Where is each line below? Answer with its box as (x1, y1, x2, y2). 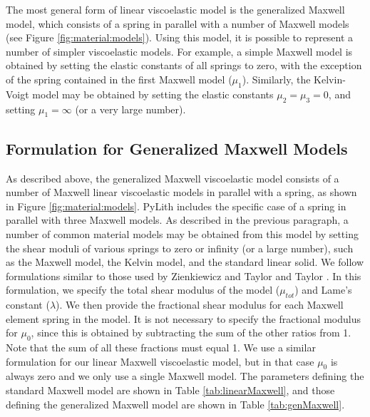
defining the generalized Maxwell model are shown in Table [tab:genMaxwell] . (6, 396, 345, 411)
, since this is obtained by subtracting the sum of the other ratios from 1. (31, 325, 351, 340)
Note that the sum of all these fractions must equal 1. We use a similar (6, 340, 316, 355)
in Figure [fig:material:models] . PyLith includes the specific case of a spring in (6, 198, 346, 213)
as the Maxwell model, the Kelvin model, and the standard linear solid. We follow (6, 254, 364, 269)
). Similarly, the (242, 71, 311, 86)
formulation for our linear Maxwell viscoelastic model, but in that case (6, 354, 314, 369)
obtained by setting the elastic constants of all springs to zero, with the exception (6, 58, 362, 73)
